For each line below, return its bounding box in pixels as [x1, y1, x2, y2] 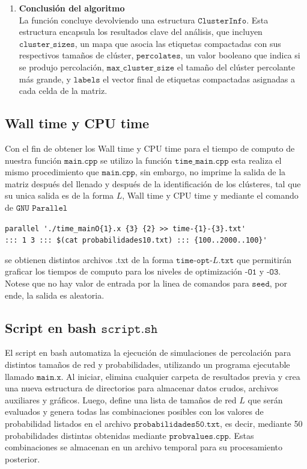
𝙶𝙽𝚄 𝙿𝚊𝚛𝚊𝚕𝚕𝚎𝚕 [16, 203, 68, 213]
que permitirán [236, 253, 292, 266]
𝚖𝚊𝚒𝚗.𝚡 [36, 373, 61, 382]
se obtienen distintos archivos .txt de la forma [5, 253, 174, 266]
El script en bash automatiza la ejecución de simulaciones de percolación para [5, 346, 291, 359]
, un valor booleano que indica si [180, 49, 300, 61]
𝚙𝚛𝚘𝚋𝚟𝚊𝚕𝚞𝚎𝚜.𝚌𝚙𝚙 [169, 432, 229, 441]
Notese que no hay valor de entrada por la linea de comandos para [5, 277, 249, 290]
